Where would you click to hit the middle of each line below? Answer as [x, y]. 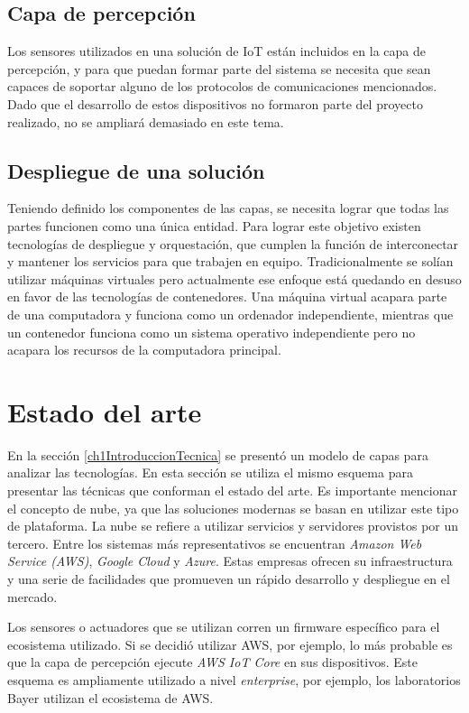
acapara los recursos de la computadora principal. [144, 350]
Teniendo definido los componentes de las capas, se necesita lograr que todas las [228, 208]
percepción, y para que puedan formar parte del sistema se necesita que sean [219, 68]
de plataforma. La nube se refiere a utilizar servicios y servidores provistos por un [233, 526]
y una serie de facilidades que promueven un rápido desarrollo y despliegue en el [229, 579]
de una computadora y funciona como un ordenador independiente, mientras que [230, 314]
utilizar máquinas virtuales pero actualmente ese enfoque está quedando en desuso [234, 278]
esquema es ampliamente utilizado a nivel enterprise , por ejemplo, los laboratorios [234, 679]
